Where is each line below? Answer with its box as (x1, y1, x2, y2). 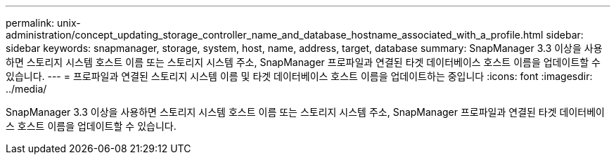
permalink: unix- (6, 17, 81, 29)
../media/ (6, 83, 47, 95)
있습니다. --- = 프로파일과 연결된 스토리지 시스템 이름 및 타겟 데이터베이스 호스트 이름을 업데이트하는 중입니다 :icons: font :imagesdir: (6, 70, 593, 82)
